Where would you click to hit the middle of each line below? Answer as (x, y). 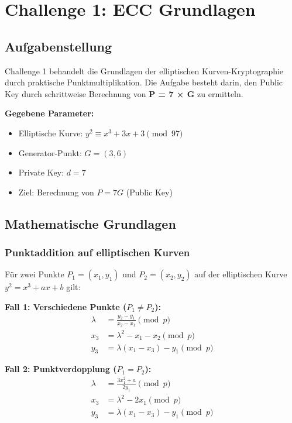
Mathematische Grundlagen (90, 223)
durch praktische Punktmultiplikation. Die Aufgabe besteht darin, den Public (144, 82)
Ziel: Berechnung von (56, 192)
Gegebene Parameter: (49, 113)
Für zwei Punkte (35, 274)
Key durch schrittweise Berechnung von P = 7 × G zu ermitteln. (124, 93)
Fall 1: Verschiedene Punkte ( (66, 306)
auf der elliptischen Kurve (241, 274)
